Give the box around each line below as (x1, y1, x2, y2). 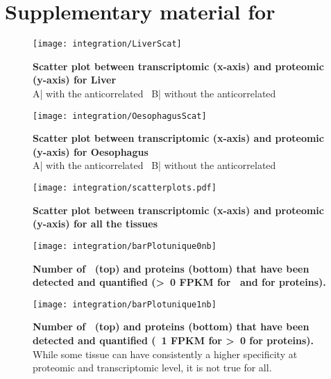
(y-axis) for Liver (33, 72, 117, 87)
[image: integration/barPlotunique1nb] (33, 299, 217, 309)
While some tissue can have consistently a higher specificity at (33, 346, 298, 361)
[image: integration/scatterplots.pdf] (33, 183, 217, 193)
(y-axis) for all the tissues (33, 216, 158, 231)
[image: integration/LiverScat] (33, 39, 182, 49)
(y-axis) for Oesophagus (33, 144, 148, 159)
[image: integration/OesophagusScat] (33, 111, 207, 121)
